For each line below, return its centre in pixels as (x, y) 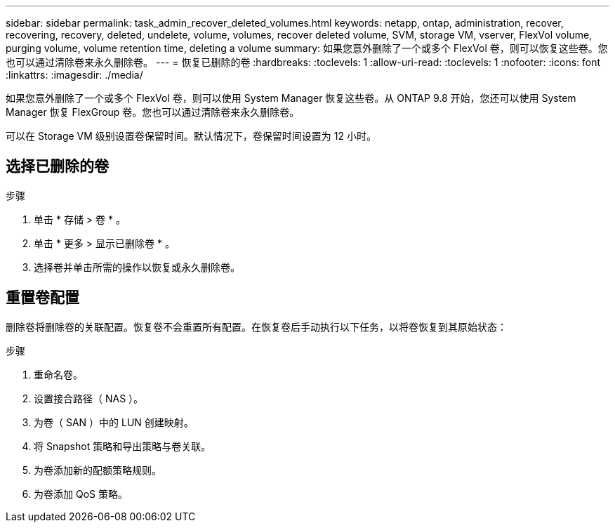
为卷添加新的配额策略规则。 (98, 470)
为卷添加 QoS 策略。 (81, 494)
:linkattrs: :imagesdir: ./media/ (74, 75)
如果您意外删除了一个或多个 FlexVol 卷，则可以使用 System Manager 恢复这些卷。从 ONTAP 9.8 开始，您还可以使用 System (291, 98)
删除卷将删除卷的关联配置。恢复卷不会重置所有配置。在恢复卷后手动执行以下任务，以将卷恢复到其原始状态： (256, 326)
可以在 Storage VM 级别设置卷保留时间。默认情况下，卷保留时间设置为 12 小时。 (191, 136)
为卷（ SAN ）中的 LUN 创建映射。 (114, 422)
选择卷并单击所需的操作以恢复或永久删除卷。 (137, 267)
